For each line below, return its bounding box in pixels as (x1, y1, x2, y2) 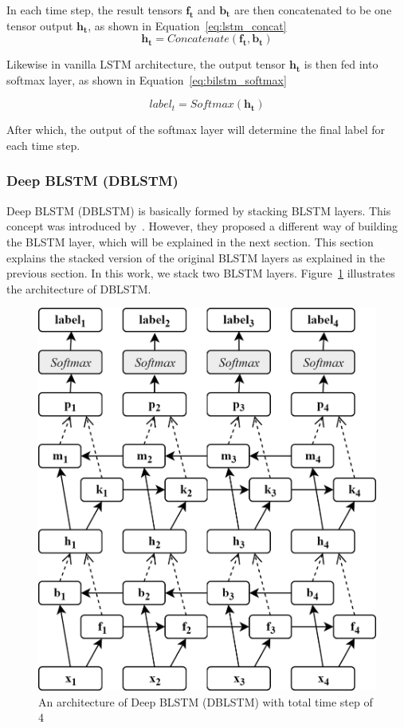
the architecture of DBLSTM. (6, 280, 151, 297)
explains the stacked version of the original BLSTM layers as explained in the (6, 249, 385, 266)
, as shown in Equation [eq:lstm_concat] (88, 17, 287, 33)
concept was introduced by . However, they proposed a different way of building (6, 218, 398, 234)
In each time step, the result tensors (6, 2, 182, 18)
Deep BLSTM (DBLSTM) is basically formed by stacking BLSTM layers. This (6, 202, 391, 218)
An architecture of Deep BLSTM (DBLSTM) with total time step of (38, 693, 373, 710)
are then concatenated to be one (233, 2, 392, 18)
